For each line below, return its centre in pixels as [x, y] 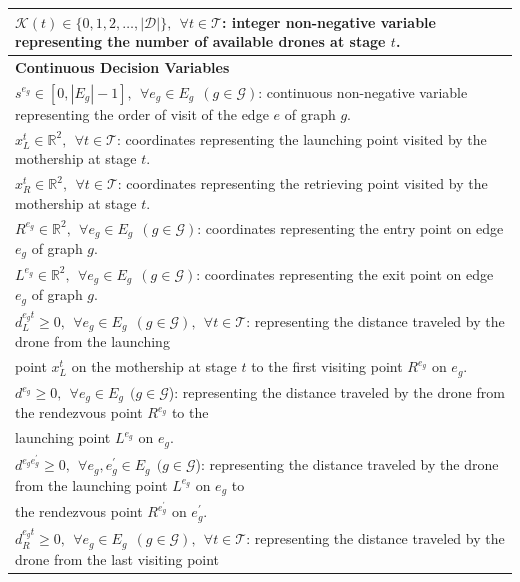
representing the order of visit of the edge [142, 113]
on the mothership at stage [154, 366]
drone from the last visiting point [117, 558]
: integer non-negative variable [328, 21]
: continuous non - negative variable [363, 91]
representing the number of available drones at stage [200, 41]
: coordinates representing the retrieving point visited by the [302, 183]
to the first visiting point [327, 366]
